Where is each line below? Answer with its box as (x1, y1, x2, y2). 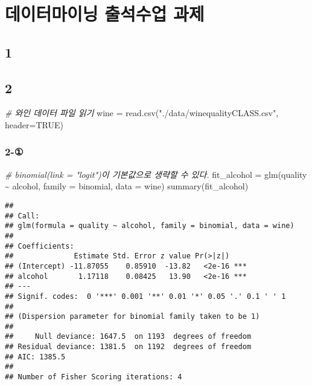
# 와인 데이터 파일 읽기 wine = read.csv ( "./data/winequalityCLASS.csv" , (5, 106, 279, 119)
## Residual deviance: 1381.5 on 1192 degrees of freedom (5, 342, 252, 352)
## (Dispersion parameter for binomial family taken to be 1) (5, 312, 260, 321)
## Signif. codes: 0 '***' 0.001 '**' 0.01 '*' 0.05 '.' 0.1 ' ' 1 (5, 292, 286, 301)
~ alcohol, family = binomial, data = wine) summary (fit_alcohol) (5, 180, 249, 192)
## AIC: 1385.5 (5, 352, 66, 361)
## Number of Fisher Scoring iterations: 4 (5, 373, 182, 382)
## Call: (5, 211, 40, 220)
